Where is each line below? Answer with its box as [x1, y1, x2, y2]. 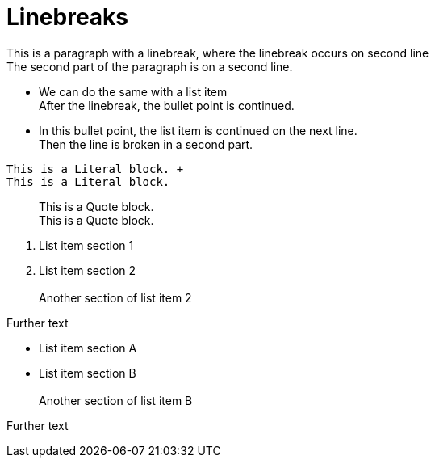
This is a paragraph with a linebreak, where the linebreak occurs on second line [6, 45, 429, 60]
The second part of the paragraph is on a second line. [6, 59, 293, 74]
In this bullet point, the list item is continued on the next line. [39, 123, 358, 137]
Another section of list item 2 [39, 290, 192, 305]
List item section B [39, 365, 136, 380]
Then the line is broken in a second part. [39, 137, 253, 151]
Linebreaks [6, 3, 129, 31]
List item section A [39, 340, 137, 355]
